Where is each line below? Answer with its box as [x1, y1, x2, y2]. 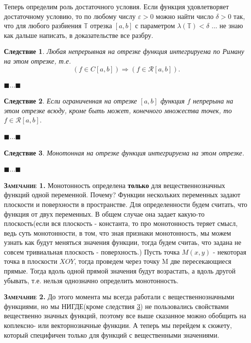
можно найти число [156, 11, 214, 21]
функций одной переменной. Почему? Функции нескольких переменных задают [4, 189, 241, 200]
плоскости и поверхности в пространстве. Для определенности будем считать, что [4, 199, 248, 209]
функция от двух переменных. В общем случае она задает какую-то [4, 208, 205, 219]
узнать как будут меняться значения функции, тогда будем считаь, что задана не [4, 237, 242, 247]
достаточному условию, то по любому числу [4, 11, 136, 21]
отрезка [90, 20, 112, 31]
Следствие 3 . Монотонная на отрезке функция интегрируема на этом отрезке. [4, 147, 244, 157]
